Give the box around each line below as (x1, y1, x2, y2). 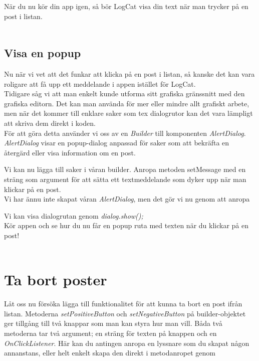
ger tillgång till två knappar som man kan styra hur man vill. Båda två (4, 318, 222, 328)
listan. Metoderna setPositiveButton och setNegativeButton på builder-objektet (4, 308, 246, 318)
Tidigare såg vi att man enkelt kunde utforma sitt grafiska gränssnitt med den (4, 88, 245, 99)
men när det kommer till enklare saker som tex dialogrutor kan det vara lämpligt (4, 108, 253, 118)
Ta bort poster (4, 269, 107, 290)
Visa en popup (4, 45, 81, 61)
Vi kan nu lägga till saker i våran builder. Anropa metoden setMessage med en (4, 164, 246, 174)
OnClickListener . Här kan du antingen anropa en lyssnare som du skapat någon (4, 337, 249, 348)
